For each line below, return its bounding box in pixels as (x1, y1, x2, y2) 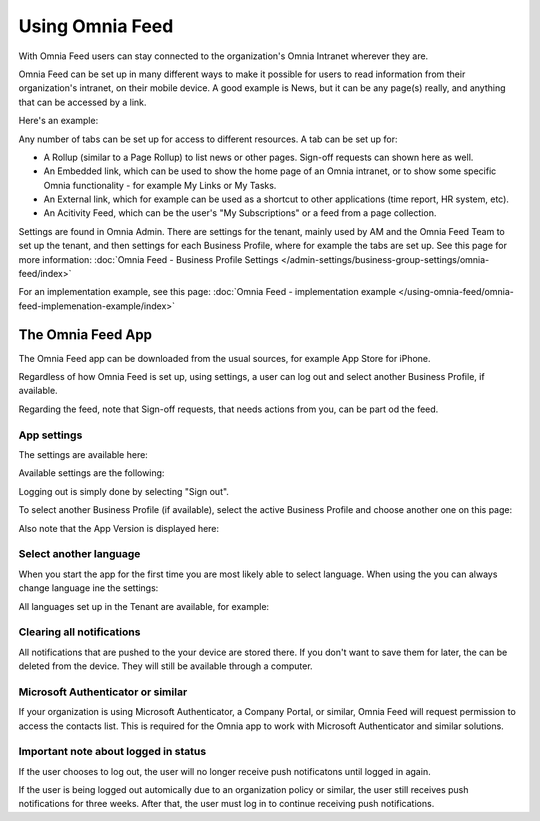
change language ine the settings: (18, 582, 159, 594)
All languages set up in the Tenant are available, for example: (18, 600, 270, 612)
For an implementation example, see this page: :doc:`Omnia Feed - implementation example (18, 286, 397, 298)
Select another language (18, 547, 141, 561)
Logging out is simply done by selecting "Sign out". (18, 485, 230, 497)
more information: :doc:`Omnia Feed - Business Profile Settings (18, 253, 279, 265)
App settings (18, 428, 83, 442)
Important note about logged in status (18, 745, 207, 759)
